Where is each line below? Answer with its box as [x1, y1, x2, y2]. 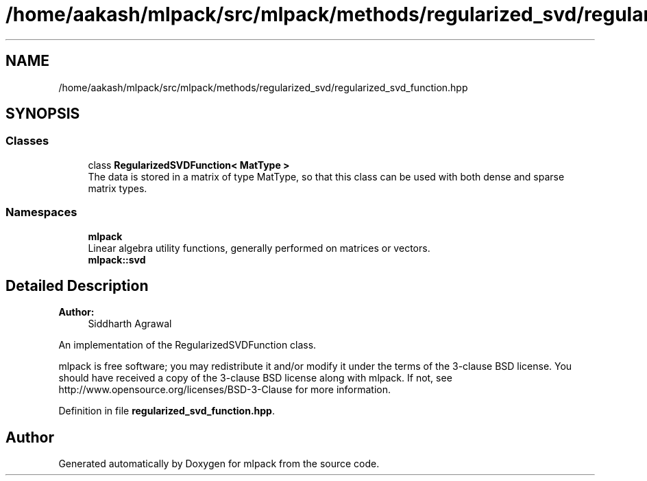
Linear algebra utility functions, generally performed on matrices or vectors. [88, 242, 430, 254]
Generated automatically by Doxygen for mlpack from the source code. [58, 458, 380, 470]
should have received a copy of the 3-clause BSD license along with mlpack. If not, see [58, 372, 452, 384]
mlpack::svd [88, 253, 146, 266]
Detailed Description [5, 277, 149, 294]
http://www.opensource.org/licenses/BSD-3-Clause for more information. [58, 384, 391, 396]
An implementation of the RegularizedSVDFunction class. [58, 339, 317, 351]
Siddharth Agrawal [88, 318, 172, 330]
